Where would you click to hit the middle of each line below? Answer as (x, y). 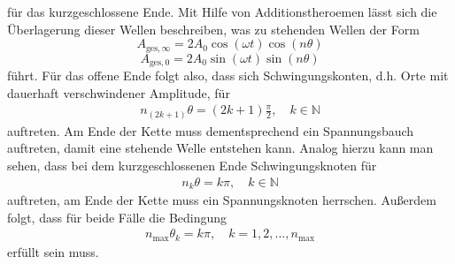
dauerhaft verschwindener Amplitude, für (119, 92)
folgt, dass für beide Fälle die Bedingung (117, 217)
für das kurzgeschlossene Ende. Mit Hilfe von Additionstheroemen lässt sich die (222, 11)
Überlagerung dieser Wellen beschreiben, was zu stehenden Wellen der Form (213, 29)
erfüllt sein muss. (53, 251)
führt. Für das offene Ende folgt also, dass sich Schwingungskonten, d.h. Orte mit (228, 75)
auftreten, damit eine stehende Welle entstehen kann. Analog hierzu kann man (220, 148)
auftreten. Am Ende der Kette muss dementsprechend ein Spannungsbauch (211, 130)
